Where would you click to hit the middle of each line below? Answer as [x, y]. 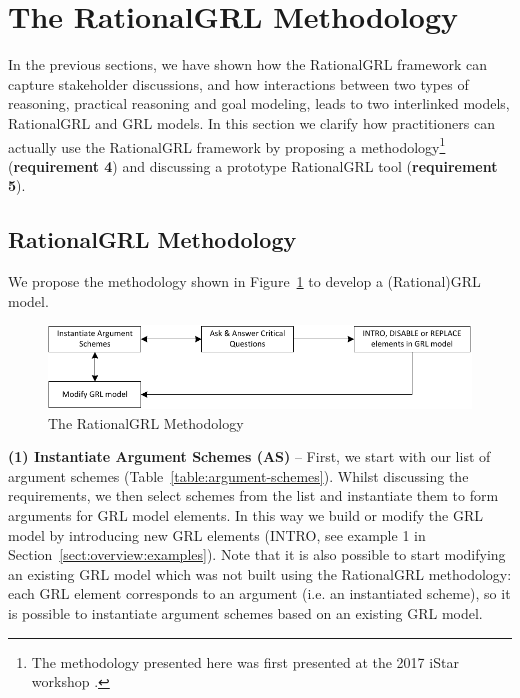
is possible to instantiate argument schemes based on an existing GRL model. [245, 612]
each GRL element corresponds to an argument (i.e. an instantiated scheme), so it [259, 593]
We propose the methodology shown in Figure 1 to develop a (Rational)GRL [244, 281]
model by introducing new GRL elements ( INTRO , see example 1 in [217, 534]
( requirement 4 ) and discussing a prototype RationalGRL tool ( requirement [253, 165]
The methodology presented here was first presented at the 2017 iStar [245, 661]
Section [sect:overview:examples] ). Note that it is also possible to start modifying [257, 554]
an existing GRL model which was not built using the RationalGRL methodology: [260, 573]
